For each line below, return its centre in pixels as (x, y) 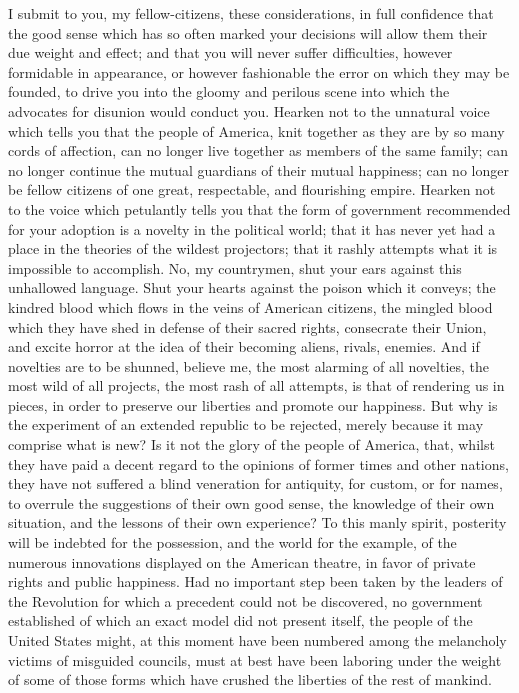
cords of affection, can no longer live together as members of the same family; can (258, 150)
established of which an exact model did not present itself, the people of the (240, 620)
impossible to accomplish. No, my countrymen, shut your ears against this (235, 267)
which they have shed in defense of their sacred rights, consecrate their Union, (247, 326)
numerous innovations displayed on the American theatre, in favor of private (242, 561)
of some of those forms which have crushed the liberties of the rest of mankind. (250, 679)
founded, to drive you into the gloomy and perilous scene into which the (229, 91)
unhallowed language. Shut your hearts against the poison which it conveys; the (252, 287)
